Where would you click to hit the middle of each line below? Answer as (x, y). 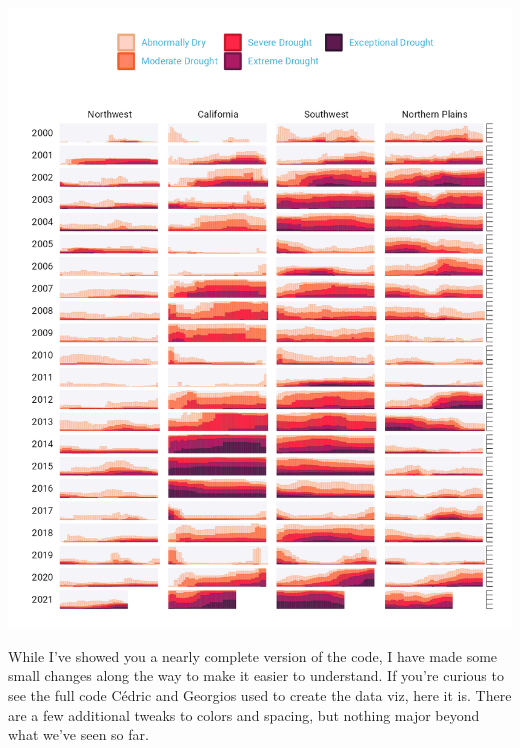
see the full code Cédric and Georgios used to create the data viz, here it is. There (260, 695)
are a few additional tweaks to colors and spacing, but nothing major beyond (244, 714)
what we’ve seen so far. (78, 734)
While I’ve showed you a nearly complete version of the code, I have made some (253, 655)
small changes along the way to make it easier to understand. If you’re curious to (256, 675)
